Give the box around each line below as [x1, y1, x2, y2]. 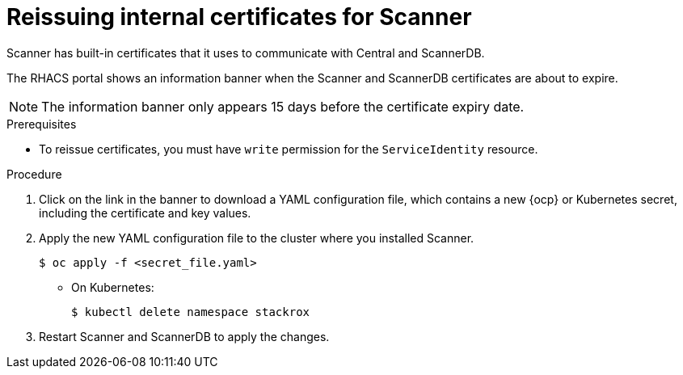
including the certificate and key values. [39, 205, 251, 220]
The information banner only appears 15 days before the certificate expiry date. [41, 98, 525, 115]
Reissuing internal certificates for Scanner [6, 3, 472, 31]
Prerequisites [6, 116, 77, 131]
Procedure [6, 166, 62, 181]
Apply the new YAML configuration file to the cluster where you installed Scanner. [39, 230, 474, 245]
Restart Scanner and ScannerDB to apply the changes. [39, 329, 330, 343]
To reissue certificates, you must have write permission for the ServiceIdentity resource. [39, 141, 538, 156]
